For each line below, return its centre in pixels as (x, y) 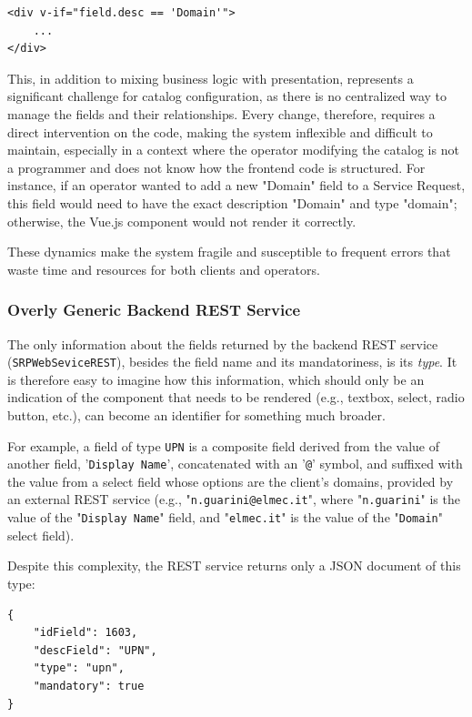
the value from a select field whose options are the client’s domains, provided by (231, 481)
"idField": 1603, (85, 633)
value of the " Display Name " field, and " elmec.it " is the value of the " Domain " (225, 517)
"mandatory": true (89, 686)
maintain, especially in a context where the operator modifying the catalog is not (233, 150)
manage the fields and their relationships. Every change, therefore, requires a (221, 113)
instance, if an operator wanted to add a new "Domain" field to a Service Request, (236, 185)
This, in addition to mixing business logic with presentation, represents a (211, 78)
